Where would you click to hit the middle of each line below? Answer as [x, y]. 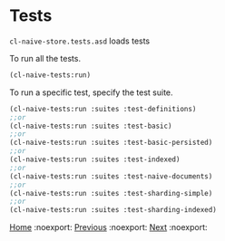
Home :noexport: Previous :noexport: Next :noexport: [108, 227]
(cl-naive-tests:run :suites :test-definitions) [103, 109]
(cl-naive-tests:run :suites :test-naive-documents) [111, 176]
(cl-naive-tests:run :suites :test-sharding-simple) [111, 193]
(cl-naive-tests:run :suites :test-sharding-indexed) [113, 210]
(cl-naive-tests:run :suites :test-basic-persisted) [111, 143]
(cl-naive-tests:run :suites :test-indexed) [95, 159]
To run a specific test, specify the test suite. [92, 92]
